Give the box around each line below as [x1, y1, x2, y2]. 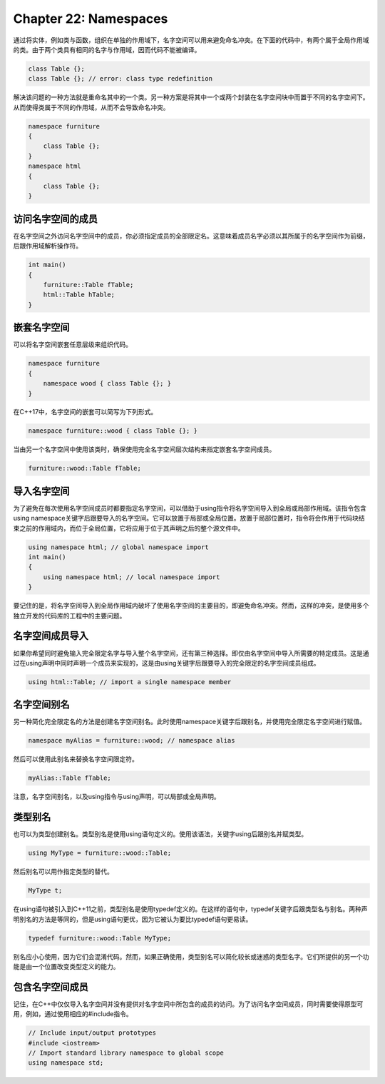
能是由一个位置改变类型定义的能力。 [13, 962, 120, 970]
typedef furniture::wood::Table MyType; [28, 934, 171, 942]
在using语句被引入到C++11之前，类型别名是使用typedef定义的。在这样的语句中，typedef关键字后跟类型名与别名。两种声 [13, 905, 368, 913]
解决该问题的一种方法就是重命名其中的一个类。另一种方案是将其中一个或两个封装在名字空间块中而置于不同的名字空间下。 [13, 93, 369, 101]
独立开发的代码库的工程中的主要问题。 [13, 611, 126, 620]
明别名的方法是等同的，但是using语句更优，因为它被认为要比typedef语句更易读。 [13, 915, 252, 923]
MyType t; [28, 886, 63, 895]
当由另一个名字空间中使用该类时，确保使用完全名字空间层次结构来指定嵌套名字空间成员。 [13, 445, 276, 453]
